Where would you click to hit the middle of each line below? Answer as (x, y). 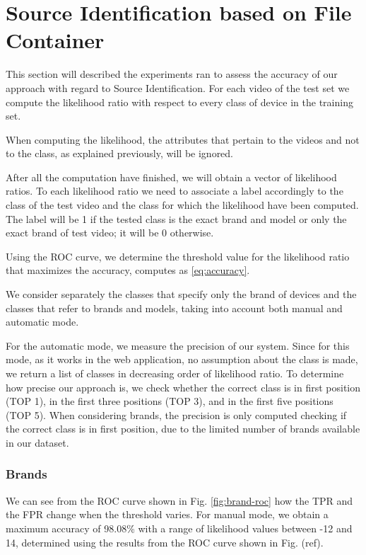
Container (55, 40)
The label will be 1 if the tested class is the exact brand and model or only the (176, 218)
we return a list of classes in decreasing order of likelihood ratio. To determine (175, 373)
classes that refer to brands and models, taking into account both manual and (174, 308)
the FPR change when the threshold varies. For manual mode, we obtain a (167, 514)
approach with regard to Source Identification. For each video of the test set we (178, 87)
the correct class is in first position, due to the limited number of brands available (183, 429)
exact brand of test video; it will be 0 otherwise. (110, 233)
